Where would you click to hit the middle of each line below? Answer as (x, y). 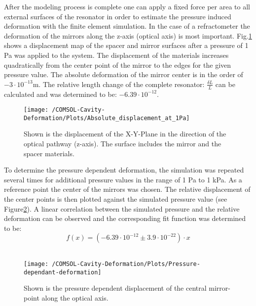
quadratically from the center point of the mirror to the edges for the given (118, 65)
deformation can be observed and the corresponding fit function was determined (125, 218)
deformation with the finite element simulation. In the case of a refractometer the (127, 26)
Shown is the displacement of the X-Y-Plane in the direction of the (125, 134)
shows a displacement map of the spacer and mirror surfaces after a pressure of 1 (126, 45)
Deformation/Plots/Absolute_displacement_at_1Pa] (107, 118)
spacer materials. (49, 153)
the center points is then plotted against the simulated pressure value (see (116, 199)
